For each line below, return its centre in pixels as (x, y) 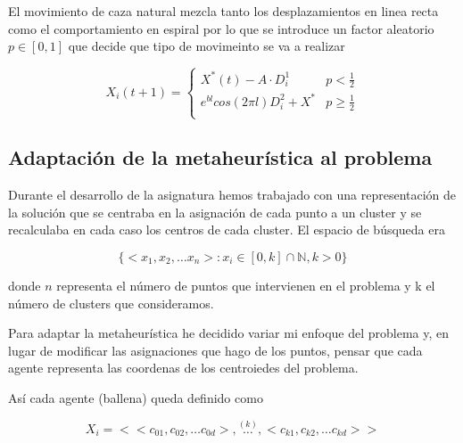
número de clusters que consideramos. (111, 303)
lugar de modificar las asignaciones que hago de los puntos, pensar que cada (215, 350)
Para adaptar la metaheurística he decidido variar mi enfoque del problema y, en (229, 333)
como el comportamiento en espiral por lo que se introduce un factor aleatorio (221, 28)
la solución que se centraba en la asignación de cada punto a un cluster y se (215, 212)
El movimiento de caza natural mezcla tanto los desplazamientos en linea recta (223, 11)
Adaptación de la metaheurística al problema (220, 157)
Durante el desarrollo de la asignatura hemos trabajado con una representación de (232, 195)
